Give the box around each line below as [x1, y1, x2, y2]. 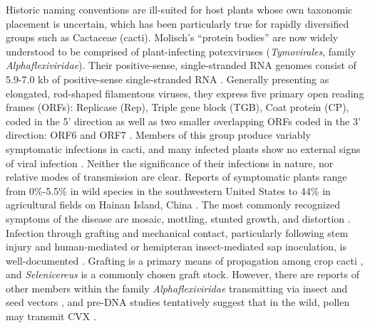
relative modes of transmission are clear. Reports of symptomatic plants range [6, 169, 347, 184]
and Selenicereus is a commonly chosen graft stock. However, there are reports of [6, 267, 359, 282]
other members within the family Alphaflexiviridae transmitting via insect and [6, 280, 348, 295]
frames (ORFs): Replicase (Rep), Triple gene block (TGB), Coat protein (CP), [6, 100, 349, 115]
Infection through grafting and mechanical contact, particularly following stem [6, 225, 349, 240]
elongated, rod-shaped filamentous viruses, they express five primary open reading [6, 85, 364, 100]
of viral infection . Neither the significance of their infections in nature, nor [6, 155, 334, 170]
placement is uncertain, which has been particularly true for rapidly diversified [6, 16, 349, 31]
